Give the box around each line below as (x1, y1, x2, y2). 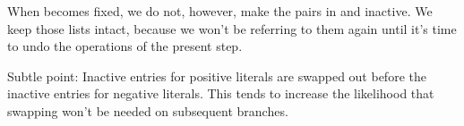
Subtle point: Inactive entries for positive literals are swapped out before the (7, 66, 426, 85)
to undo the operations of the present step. (7, 37, 243, 55)
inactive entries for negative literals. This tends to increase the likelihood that (7, 84, 434, 103)
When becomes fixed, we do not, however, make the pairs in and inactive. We (7, 2, 433, 20)
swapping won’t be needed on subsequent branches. (7, 101, 288, 120)
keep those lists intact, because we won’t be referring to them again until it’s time (7, 19, 457, 38)
